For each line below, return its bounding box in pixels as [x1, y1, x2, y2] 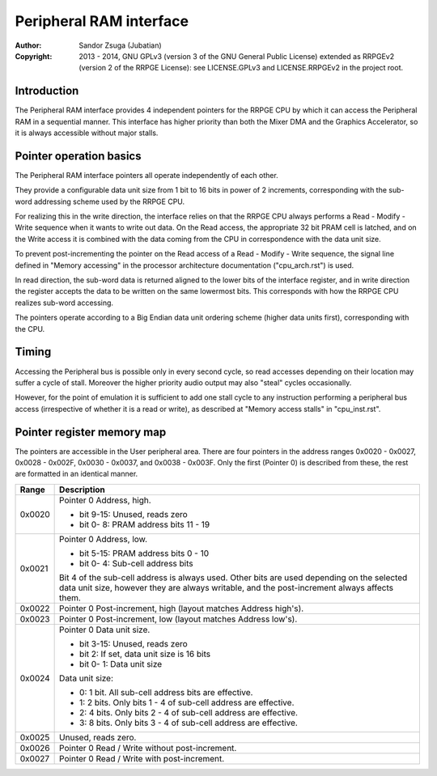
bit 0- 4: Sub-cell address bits [79, 558, 193, 569]
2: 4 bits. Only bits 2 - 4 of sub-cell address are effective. [79, 706, 299, 718]
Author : [15, 40, 42, 50]
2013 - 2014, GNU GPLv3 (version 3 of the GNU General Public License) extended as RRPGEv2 [78, 51, 395, 61]
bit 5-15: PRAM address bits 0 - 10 [79, 547, 210, 558]
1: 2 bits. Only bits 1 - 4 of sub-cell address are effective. [79, 697, 295, 708]
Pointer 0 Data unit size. [59, 624, 151, 635]
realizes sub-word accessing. [15, 298, 113, 307]
